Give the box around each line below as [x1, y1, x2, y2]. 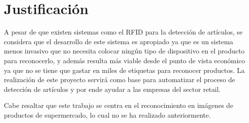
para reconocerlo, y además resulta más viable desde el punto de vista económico [4, 55, 245, 65]
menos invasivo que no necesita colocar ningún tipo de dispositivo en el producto [4, 46, 245, 56]
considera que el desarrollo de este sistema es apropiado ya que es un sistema [4, 36, 233, 46]
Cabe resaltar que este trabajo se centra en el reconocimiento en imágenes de [4, 100, 233, 110]
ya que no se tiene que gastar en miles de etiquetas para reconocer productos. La [4, 65, 245, 75]
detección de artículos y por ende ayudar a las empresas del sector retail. [4, 84, 221, 94]
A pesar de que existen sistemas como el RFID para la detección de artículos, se [4, 27, 243, 37]
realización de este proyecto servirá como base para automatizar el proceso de [4, 74, 235, 85]
